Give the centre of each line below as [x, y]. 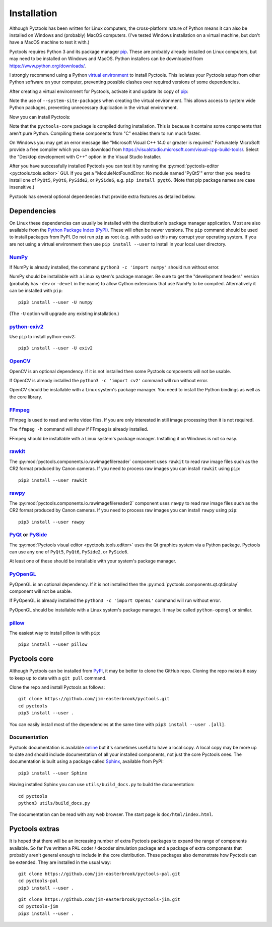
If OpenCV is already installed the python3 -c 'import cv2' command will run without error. [109, 380]
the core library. [26, 397]
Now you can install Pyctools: [40, 117]
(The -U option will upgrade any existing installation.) [64, 314]
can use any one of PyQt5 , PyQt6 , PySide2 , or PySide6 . [69, 552]
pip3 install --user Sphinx [53, 773]
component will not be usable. [41, 591]
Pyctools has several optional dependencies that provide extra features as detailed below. [103, 196]
